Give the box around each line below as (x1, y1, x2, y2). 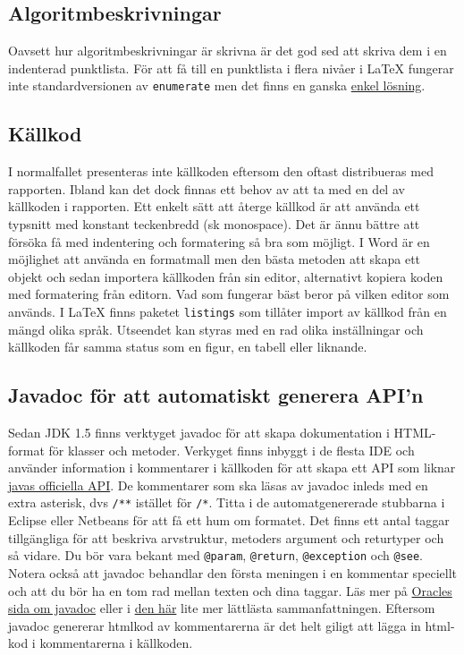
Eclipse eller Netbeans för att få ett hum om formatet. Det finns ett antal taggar (8, 511, 450, 530)
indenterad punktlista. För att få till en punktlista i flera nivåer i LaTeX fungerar (8, 58, 454, 77)
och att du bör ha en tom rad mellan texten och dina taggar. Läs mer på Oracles (8, 581, 452, 600)
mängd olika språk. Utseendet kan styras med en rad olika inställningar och (8, 319, 424, 338)
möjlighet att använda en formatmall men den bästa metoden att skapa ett (8, 250, 421, 268)
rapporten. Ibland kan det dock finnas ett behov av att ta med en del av (8, 179, 405, 198)
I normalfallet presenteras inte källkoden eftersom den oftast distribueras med (8, 162, 434, 181)
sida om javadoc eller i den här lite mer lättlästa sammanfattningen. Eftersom (8, 599, 435, 617)
